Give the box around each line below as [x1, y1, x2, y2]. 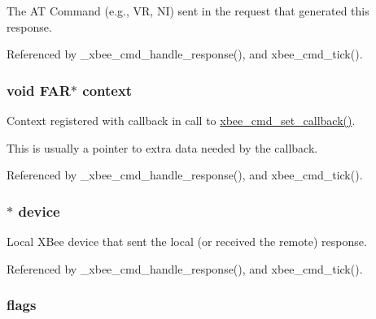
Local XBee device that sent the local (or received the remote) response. [7, 233, 367, 249]
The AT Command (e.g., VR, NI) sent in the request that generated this [7, 2, 369, 19]
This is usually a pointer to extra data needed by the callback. [7, 139, 318, 156]
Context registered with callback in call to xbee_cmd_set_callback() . [7, 112, 356, 128]
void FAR [7, 80, 71, 100]
